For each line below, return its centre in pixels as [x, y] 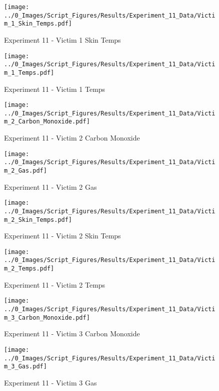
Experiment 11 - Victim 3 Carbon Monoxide [72, 334]
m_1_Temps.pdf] [29, 73]
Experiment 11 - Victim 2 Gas [50, 186]
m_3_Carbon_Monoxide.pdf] [47, 317]
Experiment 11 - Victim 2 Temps [55, 284]
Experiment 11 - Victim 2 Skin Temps [62, 236]
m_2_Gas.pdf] [25, 171]
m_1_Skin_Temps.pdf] [38, 24]
